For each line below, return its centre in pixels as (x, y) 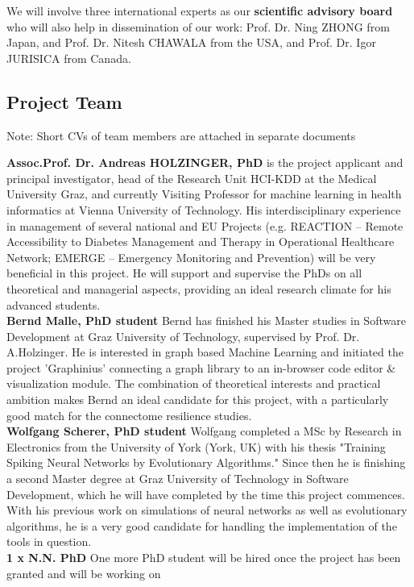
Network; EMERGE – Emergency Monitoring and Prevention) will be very (191, 257)
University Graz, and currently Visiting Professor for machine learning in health (204, 194)
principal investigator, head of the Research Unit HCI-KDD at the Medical (192, 178)
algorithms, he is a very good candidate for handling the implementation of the (202, 525)
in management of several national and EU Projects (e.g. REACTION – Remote (205, 225)
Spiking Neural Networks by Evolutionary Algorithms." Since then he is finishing (206, 462)
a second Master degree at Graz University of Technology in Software (178, 479)
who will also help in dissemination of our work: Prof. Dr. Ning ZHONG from (198, 26)
